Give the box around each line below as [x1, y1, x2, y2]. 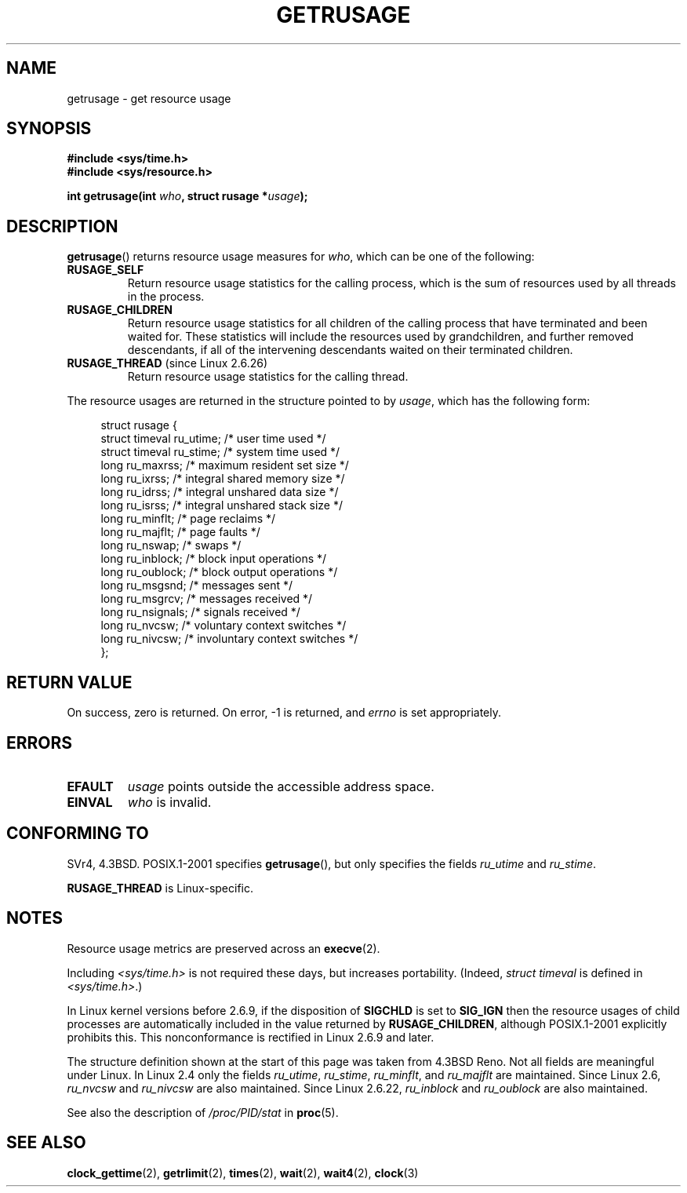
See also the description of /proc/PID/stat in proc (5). [67, 1105, 339, 1119]
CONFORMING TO [6, 823, 149, 844]
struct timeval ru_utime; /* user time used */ [100, 432, 326, 446]
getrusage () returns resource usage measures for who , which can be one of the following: [67, 250, 535, 264]
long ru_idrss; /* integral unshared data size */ [100, 485, 339, 499]
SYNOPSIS [6, 119, 92, 139]
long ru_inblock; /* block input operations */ [100, 552, 327, 566]
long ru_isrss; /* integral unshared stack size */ [100, 498, 343, 513]
